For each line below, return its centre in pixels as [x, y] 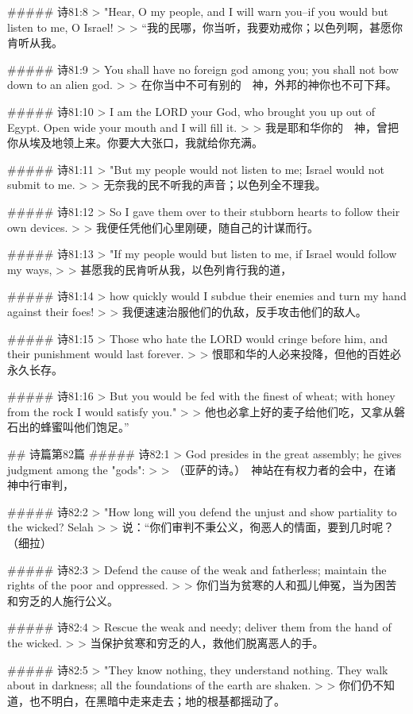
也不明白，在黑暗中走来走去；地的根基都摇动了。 [157, 700]
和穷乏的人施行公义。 [63, 600]
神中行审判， [41, 485]
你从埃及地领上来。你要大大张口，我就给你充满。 [135, 143]
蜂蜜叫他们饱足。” [85, 427]
